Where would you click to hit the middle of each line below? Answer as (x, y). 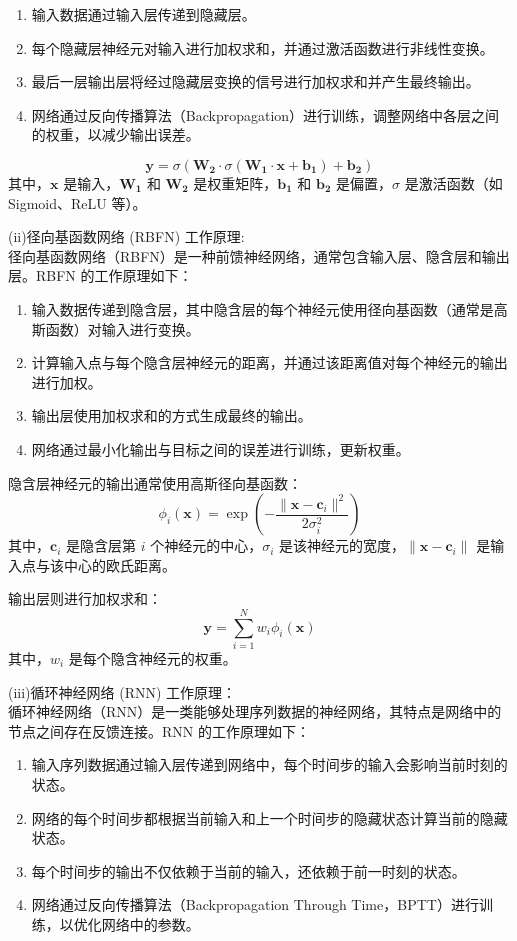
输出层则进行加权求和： (85, 598)
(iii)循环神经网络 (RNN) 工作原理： (122, 691)
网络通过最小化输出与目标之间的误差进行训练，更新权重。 (220, 448)
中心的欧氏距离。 (119, 564)
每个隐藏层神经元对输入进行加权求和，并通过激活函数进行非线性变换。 (262, 47)
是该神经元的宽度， (342, 545)
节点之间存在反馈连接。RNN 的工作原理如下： (159, 730)
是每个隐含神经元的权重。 (152, 658)
